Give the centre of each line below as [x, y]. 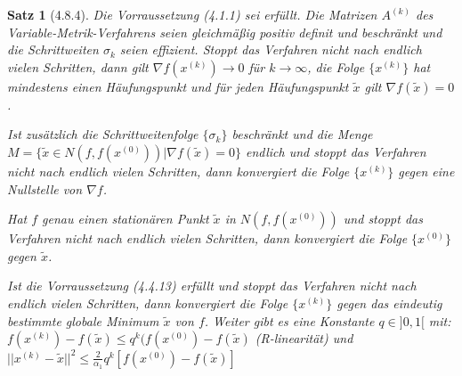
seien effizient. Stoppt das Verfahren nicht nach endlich [271, 49]
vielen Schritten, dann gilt [78, 66]
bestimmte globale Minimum [83, 320]
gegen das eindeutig [389, 302]
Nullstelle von [45, 188]
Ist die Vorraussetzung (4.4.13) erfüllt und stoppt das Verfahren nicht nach [212, 286]
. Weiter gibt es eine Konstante [289, 320]
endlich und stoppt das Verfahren [336, 151]
